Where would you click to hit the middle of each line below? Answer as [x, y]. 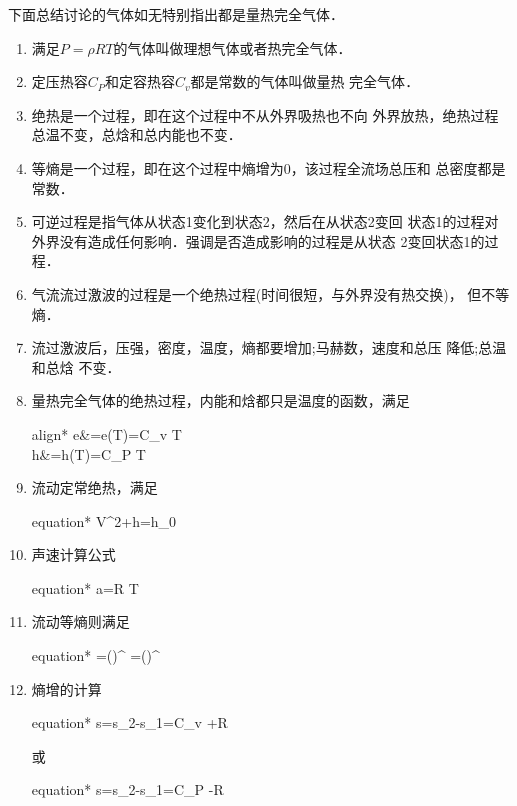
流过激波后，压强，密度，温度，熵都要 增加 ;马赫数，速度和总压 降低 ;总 [262, 347]
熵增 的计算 [66, 688]
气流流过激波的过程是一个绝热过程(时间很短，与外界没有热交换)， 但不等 [270, 293]
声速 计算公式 [73, 554]
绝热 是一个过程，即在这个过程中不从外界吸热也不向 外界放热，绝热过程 [265, 114]
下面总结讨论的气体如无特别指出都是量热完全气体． [176, 14]
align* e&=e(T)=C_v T [106, 433]
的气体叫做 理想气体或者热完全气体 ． [232, 47]
